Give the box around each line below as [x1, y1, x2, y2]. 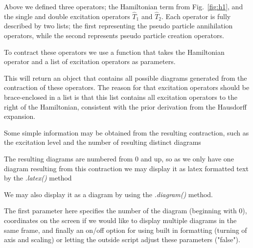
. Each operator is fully [161, 11, 231, 21]
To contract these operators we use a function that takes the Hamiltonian [4, 46, 225, 57]
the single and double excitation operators [4, 11, 130, 21]
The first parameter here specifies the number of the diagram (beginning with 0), [4, 205, 247, 216]
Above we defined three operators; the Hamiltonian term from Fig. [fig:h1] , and [4, 1, 243, 11]
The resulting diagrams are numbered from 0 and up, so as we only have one [4, 153, 234, 163]
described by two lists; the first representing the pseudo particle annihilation [4, 21, 233, 31]
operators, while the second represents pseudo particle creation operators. [4, 30, 224, 40]
